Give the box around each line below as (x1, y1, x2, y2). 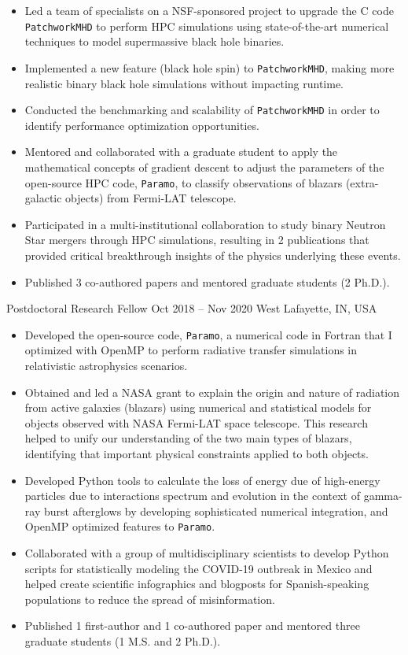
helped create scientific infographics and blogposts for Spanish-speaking (24, 575, 369, 592)
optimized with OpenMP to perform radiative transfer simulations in (24, 342, 358, 358)
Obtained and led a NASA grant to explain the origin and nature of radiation (24, 383, 400, 400)
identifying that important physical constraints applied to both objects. (24, 445, 369, 461)
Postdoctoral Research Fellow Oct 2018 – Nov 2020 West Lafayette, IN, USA (6, 300, 377, 316)
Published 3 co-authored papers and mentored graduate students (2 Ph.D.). (24, 273, 390, 290)
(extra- (345, 174, 379, 191)
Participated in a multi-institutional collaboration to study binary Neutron (24, 216, 386, 232)
